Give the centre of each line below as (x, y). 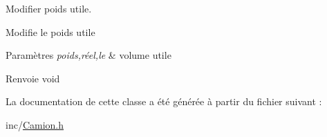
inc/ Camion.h (35, 124)
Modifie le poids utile (50, 31)
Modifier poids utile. (49, 8)
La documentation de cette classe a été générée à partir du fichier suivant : (164, 101)
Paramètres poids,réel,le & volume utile (88, 55)
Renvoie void (33, 78)
